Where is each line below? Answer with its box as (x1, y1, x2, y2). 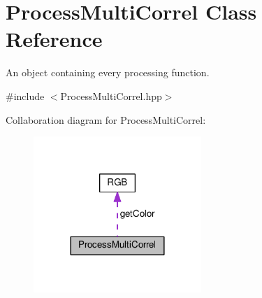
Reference (6, 24, 103, 53)
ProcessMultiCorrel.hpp (60, 88, 162, 103)
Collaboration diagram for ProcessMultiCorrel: (6, 112, 206, 127)
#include (6, 88, 45, 103)
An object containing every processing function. (6, 65, 210, 80)
